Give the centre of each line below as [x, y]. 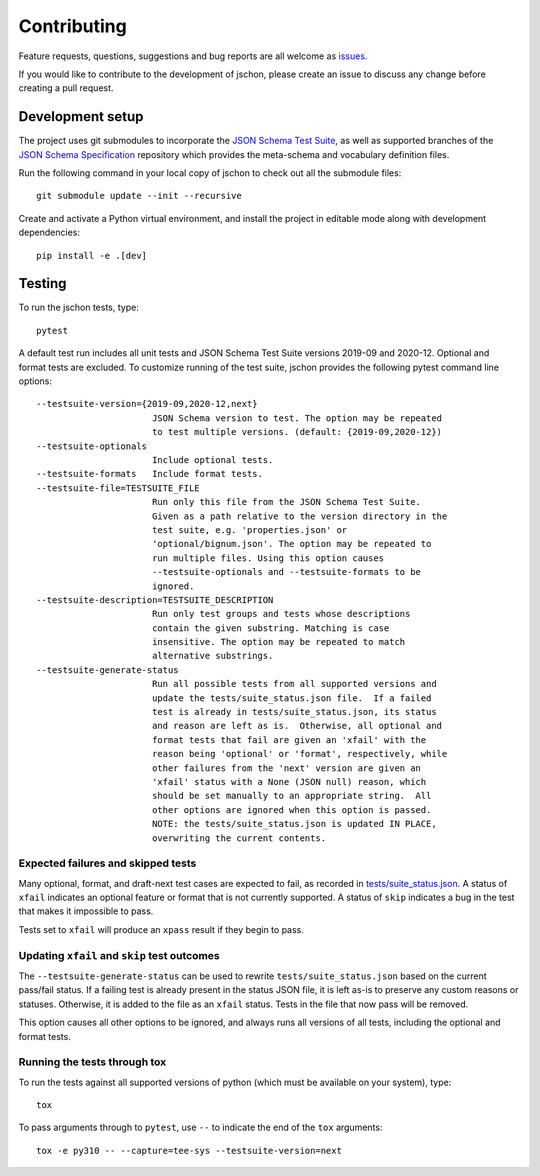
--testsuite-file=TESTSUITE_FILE [118, 488]
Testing [42, 283]
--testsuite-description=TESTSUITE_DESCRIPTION [155, 599]
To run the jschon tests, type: [78, 307]
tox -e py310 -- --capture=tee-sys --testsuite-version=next [189, 1150]
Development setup [81, 116]
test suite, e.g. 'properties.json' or [249, 529]
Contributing [72, 26]
